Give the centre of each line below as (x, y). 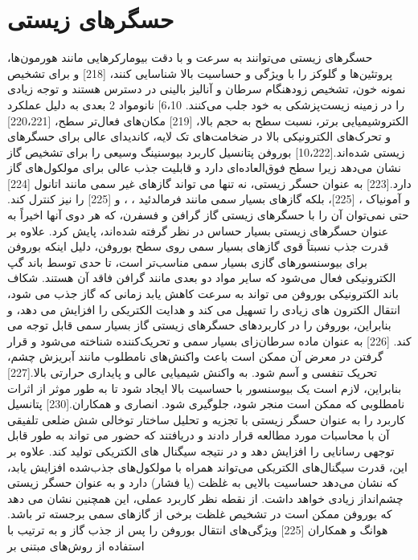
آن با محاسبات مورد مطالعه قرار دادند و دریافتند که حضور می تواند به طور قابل (199, 435)
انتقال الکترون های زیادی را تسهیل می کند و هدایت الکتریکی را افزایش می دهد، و (204, 309)
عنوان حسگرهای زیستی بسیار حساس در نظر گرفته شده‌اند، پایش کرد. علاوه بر (198, 230)
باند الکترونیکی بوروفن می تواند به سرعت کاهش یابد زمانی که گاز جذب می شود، (203, 294)
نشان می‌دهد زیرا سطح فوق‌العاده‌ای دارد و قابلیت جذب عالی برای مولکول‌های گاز (204, 168)
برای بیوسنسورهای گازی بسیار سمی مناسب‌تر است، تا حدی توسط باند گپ (187, 262)
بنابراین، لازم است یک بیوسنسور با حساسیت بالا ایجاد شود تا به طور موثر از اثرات (205, 388)
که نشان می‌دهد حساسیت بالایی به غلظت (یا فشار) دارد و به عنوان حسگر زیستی (203, 482)
